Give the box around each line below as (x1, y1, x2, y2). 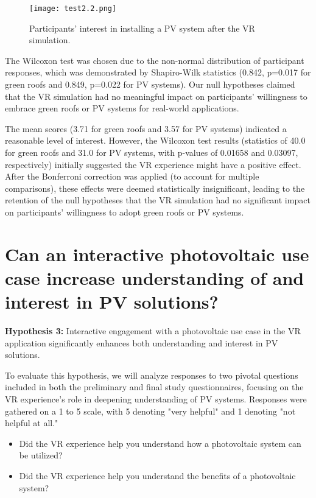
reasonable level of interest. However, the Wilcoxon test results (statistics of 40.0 (5, 134, 306, 147)
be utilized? (19, 449, 63, 461)
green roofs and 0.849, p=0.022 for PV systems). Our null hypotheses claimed (5, 78, 295, 91)
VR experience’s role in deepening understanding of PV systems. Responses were (5, 393, 307, 405)
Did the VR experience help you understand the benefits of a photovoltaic (19, 469, 296, 482)
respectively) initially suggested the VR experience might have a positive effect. (5, 158, 301, 170)
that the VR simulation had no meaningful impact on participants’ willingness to (5, 89, 307, 102)
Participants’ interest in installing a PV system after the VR (29, 21, 255, 34)
